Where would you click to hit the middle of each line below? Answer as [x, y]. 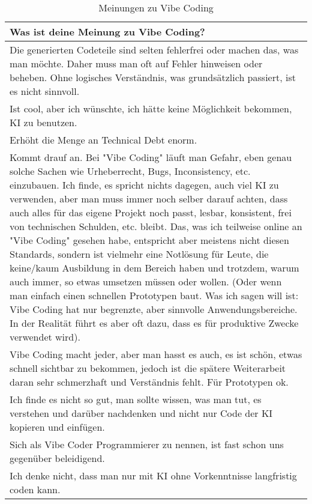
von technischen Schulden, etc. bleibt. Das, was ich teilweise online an [156, 226]
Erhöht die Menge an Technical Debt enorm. [103, 140]
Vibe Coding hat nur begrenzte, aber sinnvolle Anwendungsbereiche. [154, 309]
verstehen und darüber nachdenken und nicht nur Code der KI [141, 413]
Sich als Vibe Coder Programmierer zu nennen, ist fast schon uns [147, 444]
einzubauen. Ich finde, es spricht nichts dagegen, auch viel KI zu [144, 185]
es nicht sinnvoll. [45, 91]
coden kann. [35, 489]
